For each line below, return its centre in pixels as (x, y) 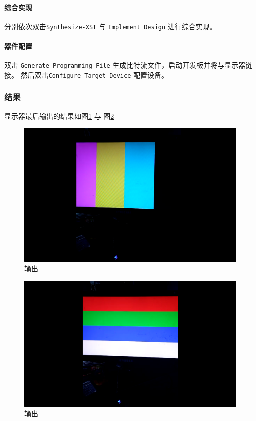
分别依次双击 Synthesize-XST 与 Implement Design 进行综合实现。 (111, 26)
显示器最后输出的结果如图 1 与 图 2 (59, 115)
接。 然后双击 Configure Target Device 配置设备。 (86, 75)
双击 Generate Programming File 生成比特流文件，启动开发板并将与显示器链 (128, 65)
